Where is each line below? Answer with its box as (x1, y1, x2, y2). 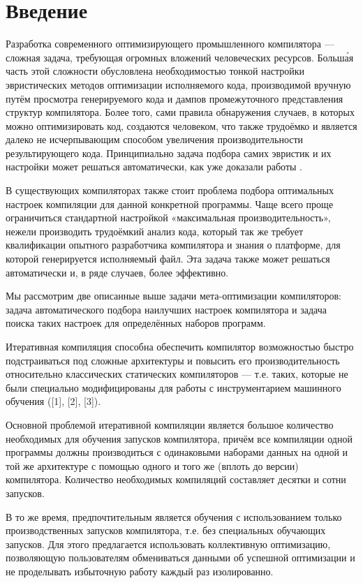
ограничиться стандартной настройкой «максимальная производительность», (6, 210, 331, 225)
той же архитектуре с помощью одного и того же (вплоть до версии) (6, 458, 299, 473)
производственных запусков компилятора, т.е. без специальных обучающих (6, 523, 326, 538)
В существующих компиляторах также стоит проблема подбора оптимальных (6, 183, 334, 198)
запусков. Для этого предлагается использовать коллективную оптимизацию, (6, 536, 331, 551)
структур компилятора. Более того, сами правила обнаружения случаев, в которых (6, 105, 355, 119)
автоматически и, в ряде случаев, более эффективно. (6, 265, 229, 279)
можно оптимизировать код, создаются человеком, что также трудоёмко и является (6, 118, 357, 133)
